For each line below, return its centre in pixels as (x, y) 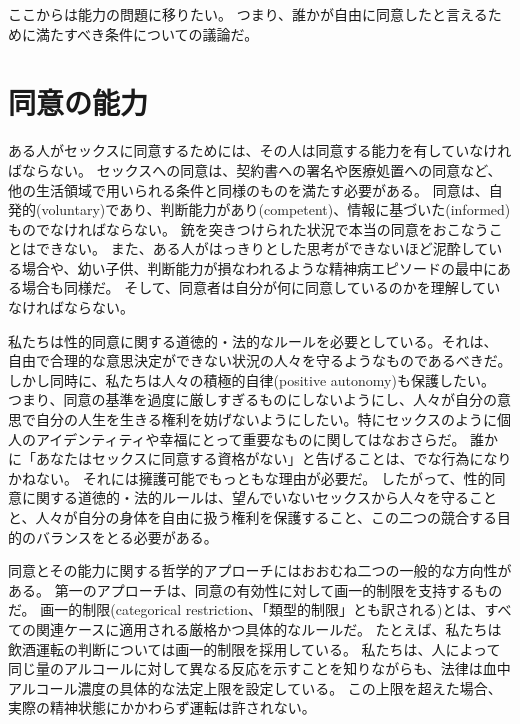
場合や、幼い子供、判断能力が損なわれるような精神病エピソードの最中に (259, 267)
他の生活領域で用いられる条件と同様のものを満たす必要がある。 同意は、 (248, 189)
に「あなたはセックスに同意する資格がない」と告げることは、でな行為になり (260, 458)
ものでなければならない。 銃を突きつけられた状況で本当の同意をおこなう (248, 228)
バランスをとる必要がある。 (126, 536)
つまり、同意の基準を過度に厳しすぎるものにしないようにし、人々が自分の (252, 399)
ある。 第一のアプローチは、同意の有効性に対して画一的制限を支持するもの (255, 589)
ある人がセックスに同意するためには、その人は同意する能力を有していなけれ (260, 150)
